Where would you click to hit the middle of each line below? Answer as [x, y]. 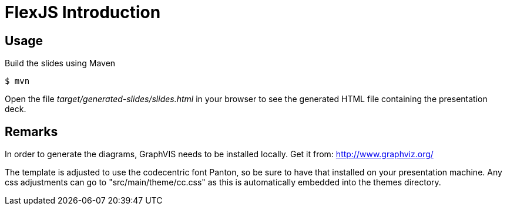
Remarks [31, 131]
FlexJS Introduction [83, 12]
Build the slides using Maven [60, 63]
